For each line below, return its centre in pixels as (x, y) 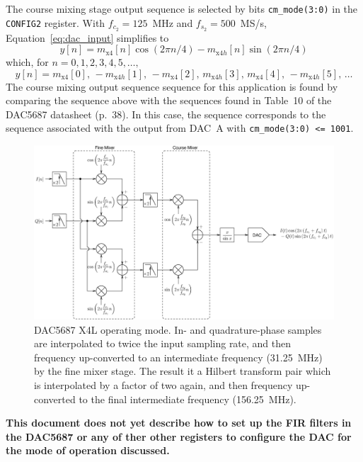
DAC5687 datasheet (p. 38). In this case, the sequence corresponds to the (166, 114)
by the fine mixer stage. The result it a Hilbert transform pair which (183, 371)
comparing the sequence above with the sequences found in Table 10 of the (169, 100)
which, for (27, 62)
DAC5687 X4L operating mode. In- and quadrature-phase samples (178, 329)
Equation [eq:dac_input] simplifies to (87, 37)
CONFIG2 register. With (56, 22)
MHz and (173, 22)
